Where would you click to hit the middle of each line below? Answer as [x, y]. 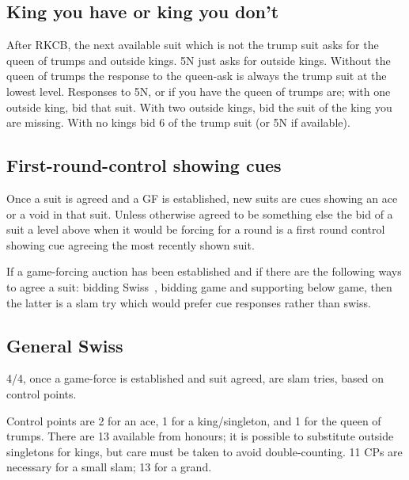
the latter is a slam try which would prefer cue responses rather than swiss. [189, 302]
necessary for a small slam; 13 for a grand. [109, 467]
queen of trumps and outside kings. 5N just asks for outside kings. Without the [199, 60]
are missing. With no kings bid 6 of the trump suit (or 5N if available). [178, 122]
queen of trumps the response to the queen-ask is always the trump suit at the [197, 76]
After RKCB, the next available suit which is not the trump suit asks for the [193, 45]
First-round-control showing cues [144, 165]
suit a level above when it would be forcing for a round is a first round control [196, 229]
